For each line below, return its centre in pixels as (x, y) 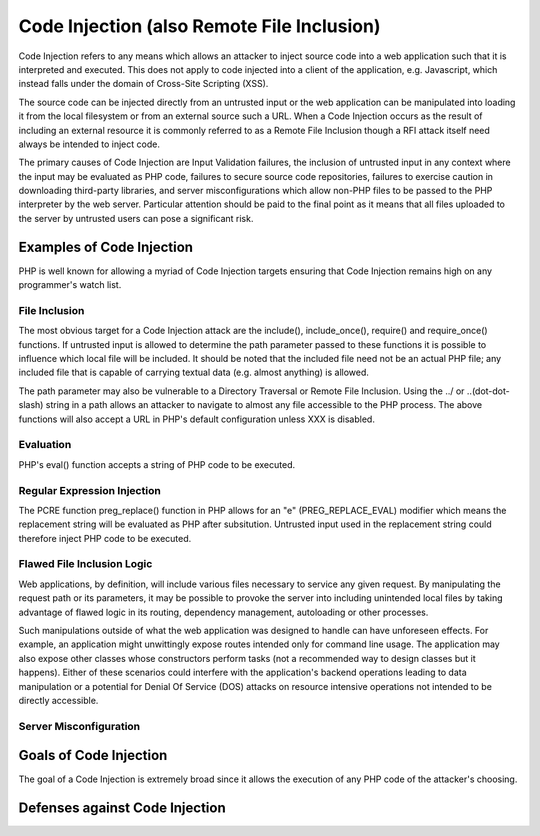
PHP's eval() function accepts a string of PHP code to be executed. (157, 464)
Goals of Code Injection (93, 755)
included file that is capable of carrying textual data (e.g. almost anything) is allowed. (194, 372)
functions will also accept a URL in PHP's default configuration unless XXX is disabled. (196, 419)
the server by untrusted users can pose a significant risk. (136, 218)
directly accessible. (58, 700)
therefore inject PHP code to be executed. (105, 538)
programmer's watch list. (70, 285)
